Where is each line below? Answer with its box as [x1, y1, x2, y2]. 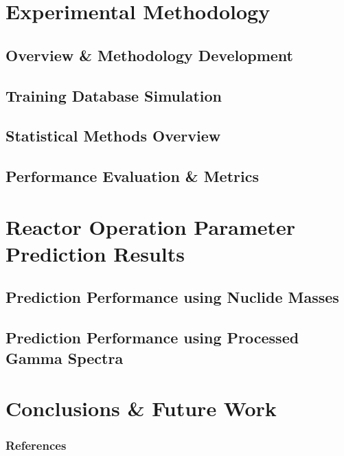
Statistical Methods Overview [5, 125, 221, 146]
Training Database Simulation [5, 84, 222, 106]
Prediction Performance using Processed [5, 327, 299, 348]
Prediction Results [5, 239, 185, 267]
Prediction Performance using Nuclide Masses [5, 286, 339, 308]
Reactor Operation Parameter [5, 212, 296, 240]
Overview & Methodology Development [5, 44, 293, 65]
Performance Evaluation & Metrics [5, 166, 259, 187]
